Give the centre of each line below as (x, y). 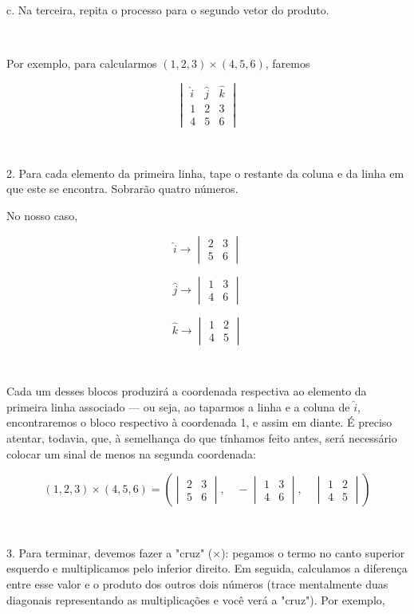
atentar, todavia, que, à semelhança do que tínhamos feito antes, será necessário (202, 438)
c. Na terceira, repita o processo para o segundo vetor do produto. (168, 10)
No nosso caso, (42, 216)
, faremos (288, 63)
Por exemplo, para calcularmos (82, 63)
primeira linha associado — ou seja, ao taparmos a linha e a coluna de (178, 406)
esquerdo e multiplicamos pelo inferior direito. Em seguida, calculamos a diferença (207, 568)
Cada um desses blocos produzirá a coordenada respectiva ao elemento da (187, 391)
